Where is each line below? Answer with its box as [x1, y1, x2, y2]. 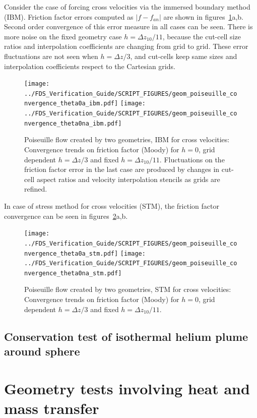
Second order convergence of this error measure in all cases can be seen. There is [4, 21, 253, 32]
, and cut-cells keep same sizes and [130, 50, 237, 61]
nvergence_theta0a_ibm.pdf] [24, 100, 118, 107]
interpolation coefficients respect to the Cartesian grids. [4, 61, 175, 71]
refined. [24, 184, 47, 194]
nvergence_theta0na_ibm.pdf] [24, 120, 122, 127]
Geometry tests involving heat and [4, 378, 250, 398]
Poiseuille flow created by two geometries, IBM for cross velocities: [24, 134, 230, 145]
